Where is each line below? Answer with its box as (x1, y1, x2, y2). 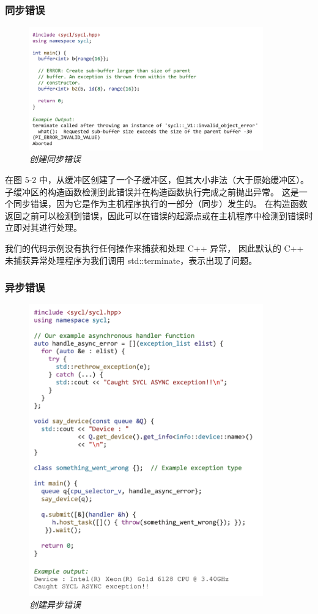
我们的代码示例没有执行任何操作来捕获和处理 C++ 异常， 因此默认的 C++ (5, 241, 304, 254)
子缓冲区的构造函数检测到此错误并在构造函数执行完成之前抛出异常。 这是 (5, 185, 299, 198)
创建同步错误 (29, 152, 81, 165)
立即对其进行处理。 (5, 221, 82, 234)
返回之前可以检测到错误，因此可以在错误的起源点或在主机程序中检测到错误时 (5, 209, 313, 222)
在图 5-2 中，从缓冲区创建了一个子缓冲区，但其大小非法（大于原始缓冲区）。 (5, 173, 309, 185)
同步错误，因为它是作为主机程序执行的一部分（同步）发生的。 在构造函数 (13, 197, 308, 210)
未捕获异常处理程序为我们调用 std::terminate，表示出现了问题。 (5, 253, 257, 266)
